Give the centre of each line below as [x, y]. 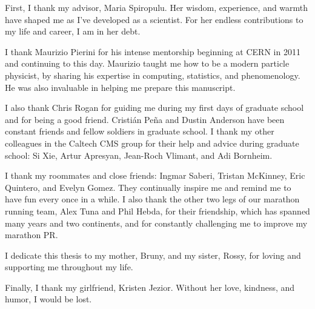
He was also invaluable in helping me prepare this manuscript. [120, 87]
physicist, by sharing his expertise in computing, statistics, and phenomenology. [153, 75]
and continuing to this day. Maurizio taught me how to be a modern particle [147, 63]
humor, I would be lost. [48, 299]
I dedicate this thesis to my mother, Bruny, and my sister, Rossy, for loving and [153, 255]
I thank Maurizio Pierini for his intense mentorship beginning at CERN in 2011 [153, 51]
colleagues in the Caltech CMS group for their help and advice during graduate [152, 143]
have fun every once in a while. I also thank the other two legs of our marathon [152, 199]
